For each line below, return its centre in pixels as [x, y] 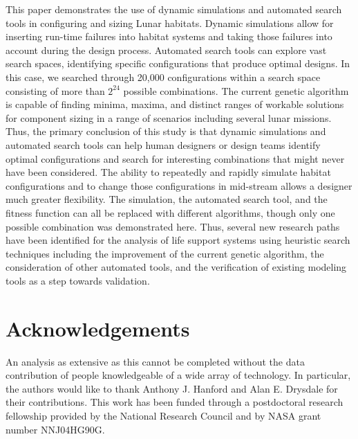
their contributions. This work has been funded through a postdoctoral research [175, 402]
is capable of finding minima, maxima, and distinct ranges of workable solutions [175, 104]
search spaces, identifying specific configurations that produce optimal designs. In [178, 63]
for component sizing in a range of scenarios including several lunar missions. [169, 117]
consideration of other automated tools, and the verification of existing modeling [176, 267]
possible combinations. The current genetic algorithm [236, 90]
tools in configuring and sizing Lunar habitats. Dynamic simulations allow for [170, 23]
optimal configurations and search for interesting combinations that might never [175, 158]
